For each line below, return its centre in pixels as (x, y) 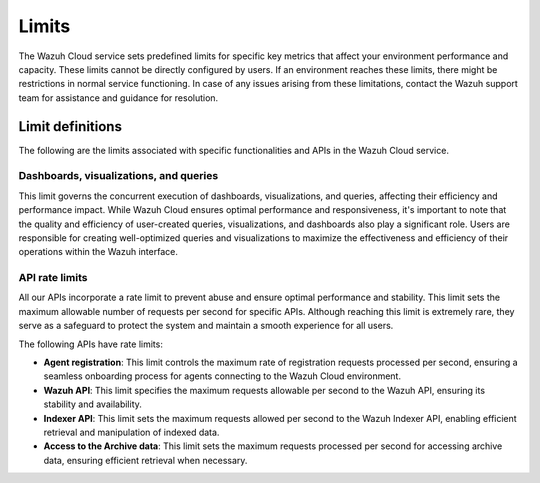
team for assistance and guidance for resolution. (118, 97)
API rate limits (53, 278)
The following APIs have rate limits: (91, 344)
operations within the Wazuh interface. (98, 252)
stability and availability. (92, 404)
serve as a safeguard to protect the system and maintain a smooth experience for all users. (206, 326)
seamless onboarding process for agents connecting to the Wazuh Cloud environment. (222, 376)
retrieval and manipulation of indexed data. (131, 432)
